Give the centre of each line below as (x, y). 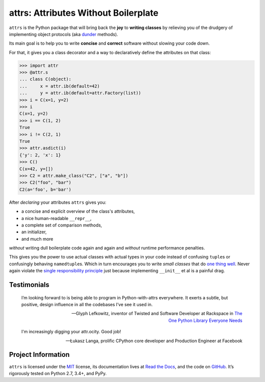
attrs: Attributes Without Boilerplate (84, 13)
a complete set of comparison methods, (62, 225)
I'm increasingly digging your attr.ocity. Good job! (71, 332)
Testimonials (29, 285)
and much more (37, 239)
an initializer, (34, 232)
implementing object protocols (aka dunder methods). (64, 34)
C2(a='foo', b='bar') (45, 189)
